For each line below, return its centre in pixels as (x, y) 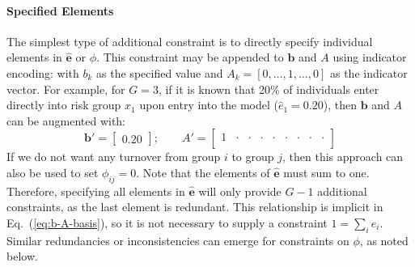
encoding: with (43, 72)
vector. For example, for (66, 89)
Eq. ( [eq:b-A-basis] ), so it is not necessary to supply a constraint (167, 222)
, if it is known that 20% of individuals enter (269, 89)
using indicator (370, 57)
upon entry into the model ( (209, 105)
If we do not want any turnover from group (114, 157)
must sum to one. (326, 172)
